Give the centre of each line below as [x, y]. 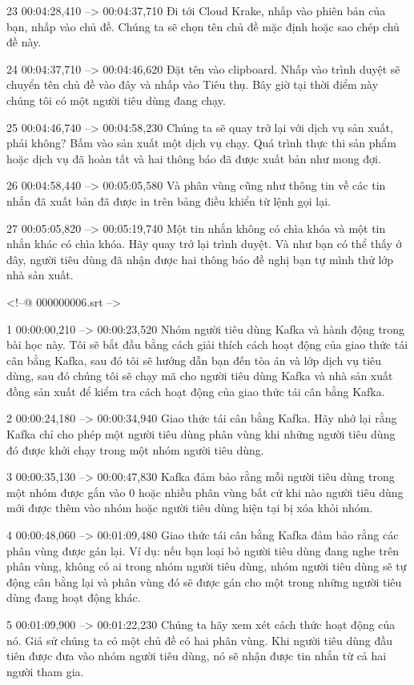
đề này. [24, 42]
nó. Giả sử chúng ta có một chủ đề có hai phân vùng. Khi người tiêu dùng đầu [200, 640]
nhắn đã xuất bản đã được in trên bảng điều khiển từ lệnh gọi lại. [169, 200]
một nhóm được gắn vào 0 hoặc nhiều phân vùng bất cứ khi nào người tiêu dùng [205, 492]
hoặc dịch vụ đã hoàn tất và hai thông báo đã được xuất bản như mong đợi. [194, 158]
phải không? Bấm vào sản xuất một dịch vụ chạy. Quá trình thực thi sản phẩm [201, 143]
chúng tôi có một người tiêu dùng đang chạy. [116, 100]
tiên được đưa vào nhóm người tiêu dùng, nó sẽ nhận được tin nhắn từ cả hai [197, 656]
